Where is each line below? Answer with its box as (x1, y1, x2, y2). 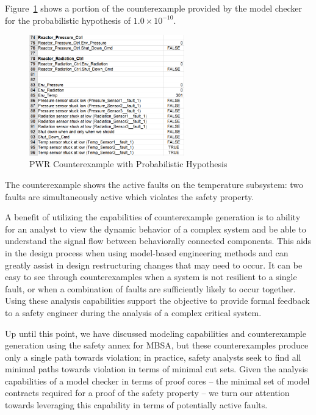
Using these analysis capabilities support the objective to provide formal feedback (5, 294, 310, 307)
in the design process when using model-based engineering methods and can (5, 246, 289, 259)
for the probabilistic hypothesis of (5, 13, 131, 26)
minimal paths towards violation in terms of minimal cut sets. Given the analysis (5, 363, 308, 375)
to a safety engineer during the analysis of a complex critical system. (5, 306, 262, 319)
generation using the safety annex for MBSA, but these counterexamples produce (5, 339, 309, 352)
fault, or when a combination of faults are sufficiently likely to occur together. (5, 282, 296, 295)
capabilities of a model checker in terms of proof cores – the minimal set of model (5, 374, 310, 387)
